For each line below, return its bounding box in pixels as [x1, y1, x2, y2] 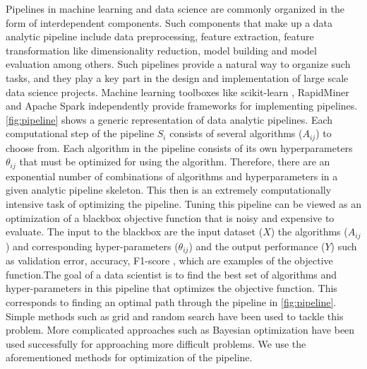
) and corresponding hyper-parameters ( [6, 238, 179, 253]
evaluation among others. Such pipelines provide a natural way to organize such [6, 57, 351, 71]
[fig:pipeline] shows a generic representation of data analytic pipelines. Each [6, 112, 333, 127]
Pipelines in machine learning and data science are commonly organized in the [6, 1, 344, 16]
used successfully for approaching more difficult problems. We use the [6, 336, 306, 351]
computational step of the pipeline [6, 126, 155, 141]
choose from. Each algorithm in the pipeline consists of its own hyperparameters [6, 140, 353, 155]
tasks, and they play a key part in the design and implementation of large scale [6, 70, 349, 85]
